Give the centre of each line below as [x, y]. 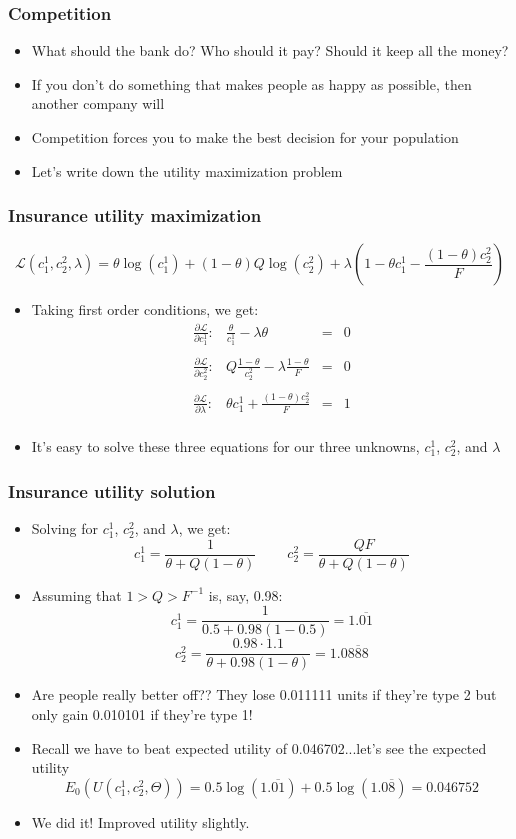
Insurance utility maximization [135, 215]
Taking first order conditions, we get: [145, 309]
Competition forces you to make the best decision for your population [245, 137]
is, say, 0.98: [245, 594]
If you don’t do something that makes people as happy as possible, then [251, 83]
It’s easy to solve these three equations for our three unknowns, [225, 446]
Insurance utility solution [112, 490]
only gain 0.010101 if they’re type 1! [142, 713]
